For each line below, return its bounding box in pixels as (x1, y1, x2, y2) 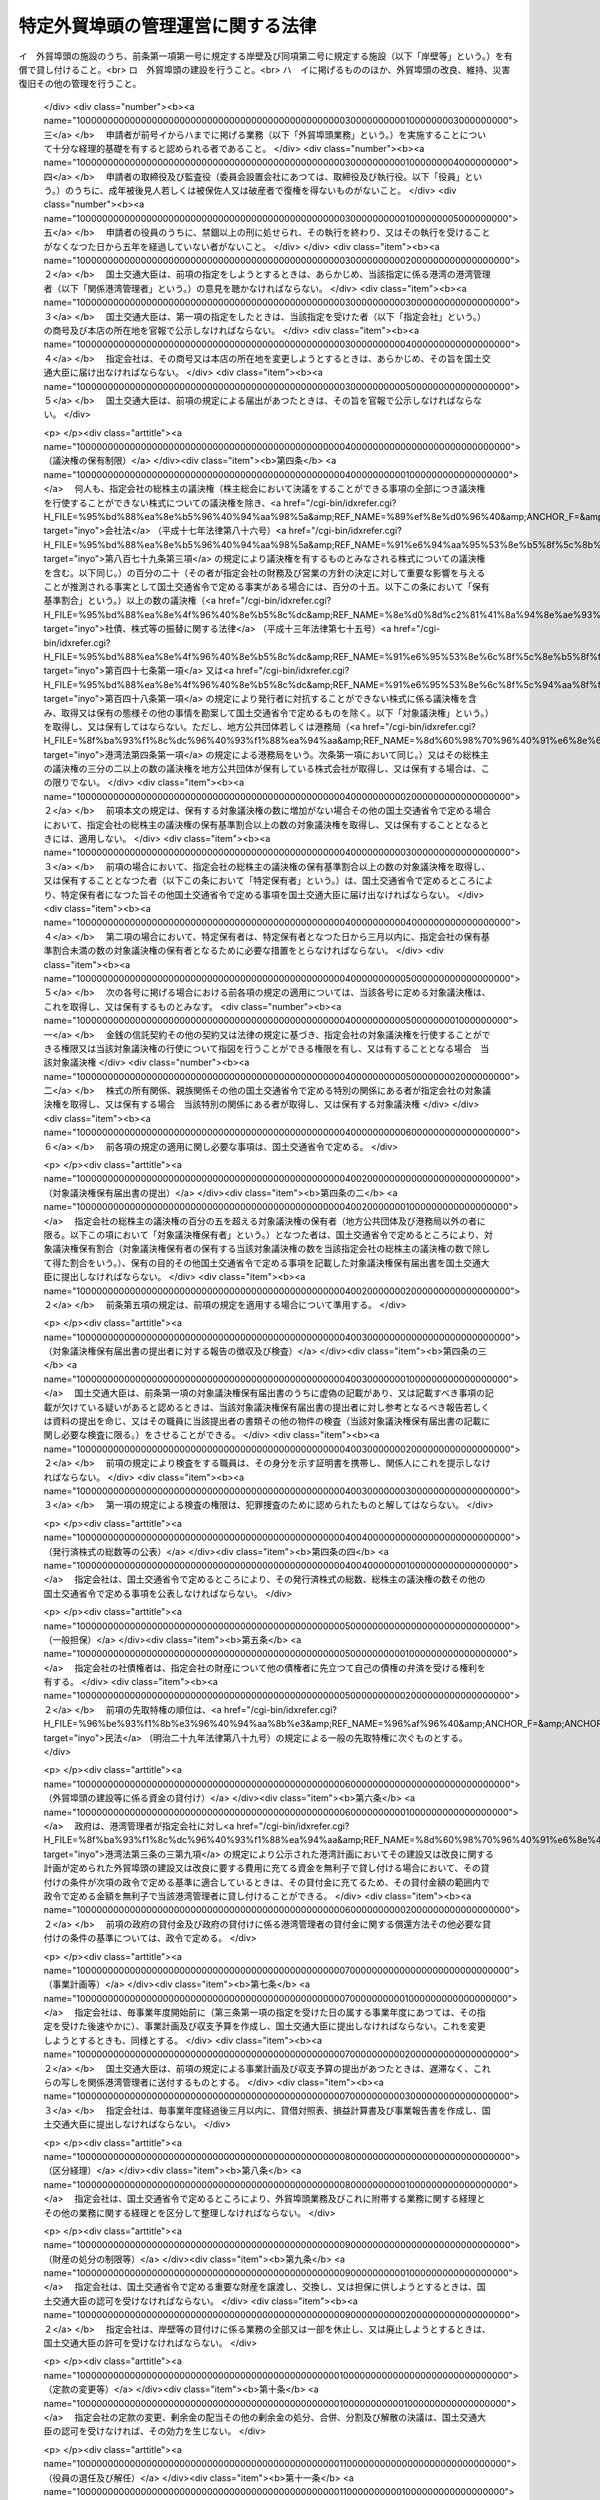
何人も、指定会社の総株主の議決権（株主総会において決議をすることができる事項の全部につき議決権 (74, 483, 486, 495)
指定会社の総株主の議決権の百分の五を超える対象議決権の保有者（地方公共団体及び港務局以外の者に (74, 1215, 486, 1227)
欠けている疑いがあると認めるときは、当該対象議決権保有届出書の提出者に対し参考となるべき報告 (60, 1401, 464, 1413)
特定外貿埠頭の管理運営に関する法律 (18, 15, 317, 37)
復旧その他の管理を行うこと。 (18, 78, 142, 90)
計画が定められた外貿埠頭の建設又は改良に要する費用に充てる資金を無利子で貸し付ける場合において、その (43, 1862, 481, 1874)
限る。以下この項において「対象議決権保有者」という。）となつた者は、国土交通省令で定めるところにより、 (43, 1228, 485, 1240)
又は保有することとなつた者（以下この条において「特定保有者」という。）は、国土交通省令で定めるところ (43, 875, 477, 887)
